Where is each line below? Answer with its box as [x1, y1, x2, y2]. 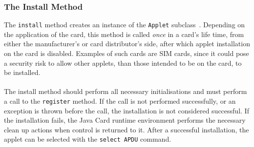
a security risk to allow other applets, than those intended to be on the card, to [4, 57, 242, 68]
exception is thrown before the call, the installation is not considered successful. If [4, 105, 249, 115]
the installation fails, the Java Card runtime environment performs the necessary [4, 115, 246, 125]
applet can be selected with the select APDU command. [4, 134, 171, 144]
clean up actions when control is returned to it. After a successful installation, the [4, 124, 249, 134]
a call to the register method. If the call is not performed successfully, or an [4, 96, 236, 106]
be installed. [4, 67, 41, 77]
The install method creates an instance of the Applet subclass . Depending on [4, 19, 245, 30]
